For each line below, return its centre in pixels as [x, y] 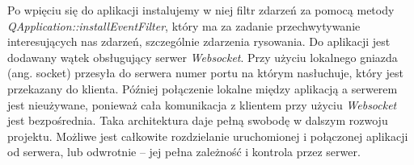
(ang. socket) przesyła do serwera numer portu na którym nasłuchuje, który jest [205, 73]
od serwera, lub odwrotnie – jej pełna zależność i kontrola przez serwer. [184, 152]
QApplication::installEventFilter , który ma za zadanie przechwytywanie [184, 25]
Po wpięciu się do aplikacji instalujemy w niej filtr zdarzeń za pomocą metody [201, 10]
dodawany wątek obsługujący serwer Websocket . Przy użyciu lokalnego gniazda [203, 57]
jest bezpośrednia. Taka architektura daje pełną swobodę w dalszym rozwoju [198, 120]
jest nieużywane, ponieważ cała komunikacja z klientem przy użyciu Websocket [202, 104]
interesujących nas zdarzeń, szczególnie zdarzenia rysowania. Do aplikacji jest [199, 41]
